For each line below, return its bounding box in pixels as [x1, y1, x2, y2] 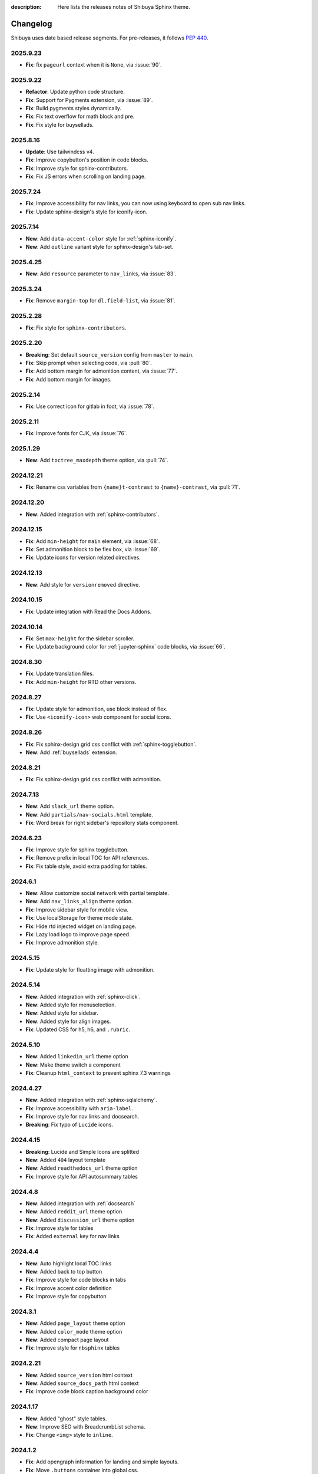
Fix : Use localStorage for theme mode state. [25, 914, 133, 922]
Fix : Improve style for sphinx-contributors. [25, 164, 128, 172]
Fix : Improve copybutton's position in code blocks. [25, 156, 148, 163]
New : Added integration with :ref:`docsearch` [25, 1200, 135, 1207]
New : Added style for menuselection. [25, 1001, 116, 1008]
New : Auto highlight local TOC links [25, 1259, 112, 1267]
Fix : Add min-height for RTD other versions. [25, 678, 137, 685]
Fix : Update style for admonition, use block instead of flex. [25, 705, 168, 712]
